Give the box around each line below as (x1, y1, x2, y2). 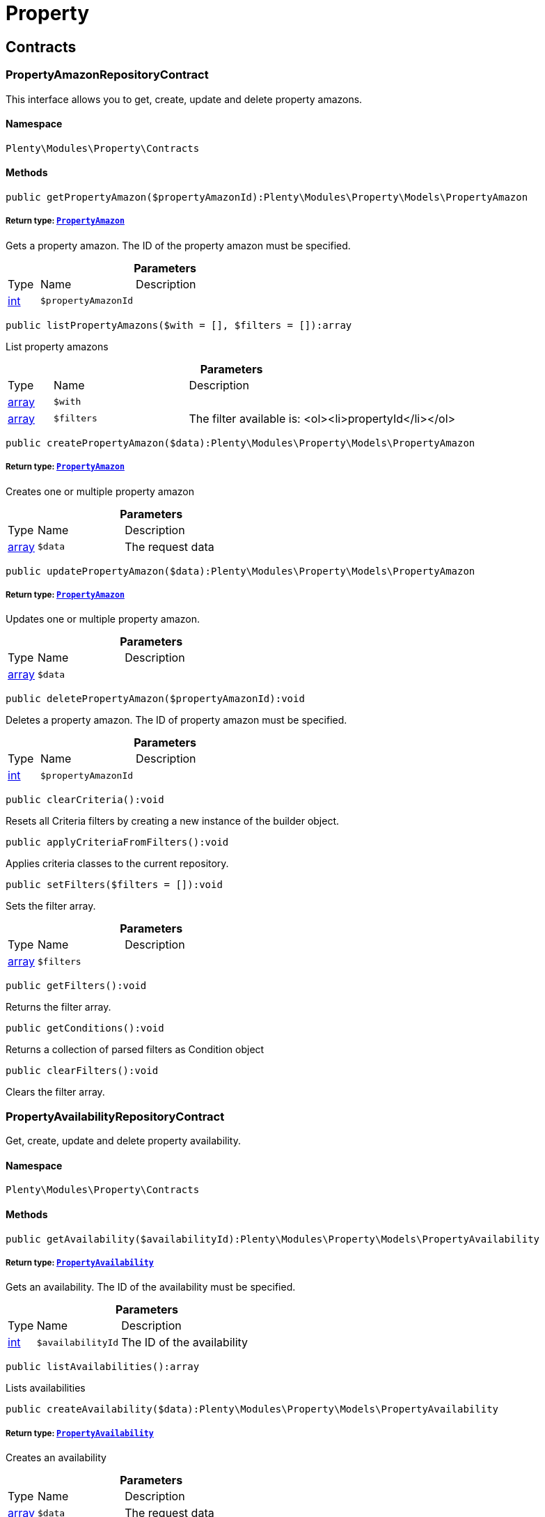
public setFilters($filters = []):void (6, 879, 223, 891)
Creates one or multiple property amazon (6, 485, 194, 497)
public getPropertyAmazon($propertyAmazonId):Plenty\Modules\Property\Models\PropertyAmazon (6, 191, 528, 203)
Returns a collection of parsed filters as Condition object (6, 1043, 264, 1056)
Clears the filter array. (6, 1086, 105, 1098)
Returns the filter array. (6, 1001, 111, 1013)
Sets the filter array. (6, 900, 96, 912)
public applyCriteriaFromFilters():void (6, 837, 229, 848)
